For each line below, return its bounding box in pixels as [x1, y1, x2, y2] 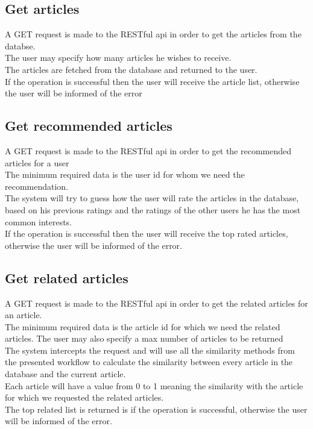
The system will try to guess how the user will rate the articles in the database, [5, 192, 299, 204]
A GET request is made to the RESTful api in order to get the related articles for [5, 296, 308, 309]
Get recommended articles [5, 116, 172, 135]
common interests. [5, 215, 72, 228]
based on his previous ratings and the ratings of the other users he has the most [5, 203, 301, 216]
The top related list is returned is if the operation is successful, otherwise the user [5, 402, 308, 415]
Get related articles [5, 268, 128, 287]
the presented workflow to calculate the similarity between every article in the [5, 355, 293, 368]
